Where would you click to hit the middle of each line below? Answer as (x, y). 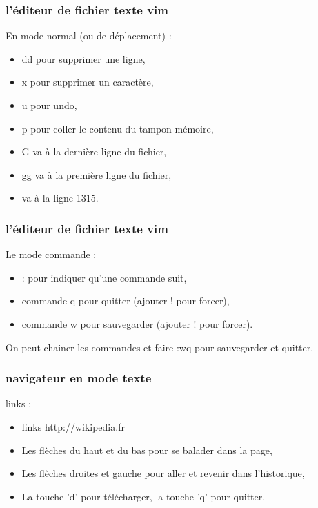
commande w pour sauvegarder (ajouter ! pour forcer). (137, 323)
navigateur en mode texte (79, 378)
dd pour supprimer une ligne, (83, 58)
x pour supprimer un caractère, (88, 82)
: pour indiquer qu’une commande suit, (104, 277)
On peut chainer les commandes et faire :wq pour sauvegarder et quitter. (160, 347)
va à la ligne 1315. (60, 198)
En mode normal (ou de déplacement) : (89, 36)
